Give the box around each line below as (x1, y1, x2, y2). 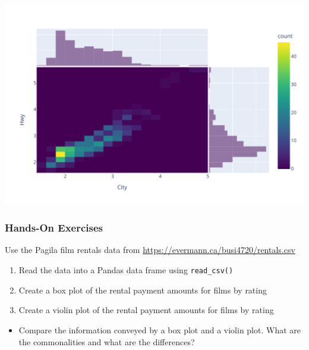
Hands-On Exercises (5, 220, 103, 235)
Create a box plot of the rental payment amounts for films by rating (18, 283, 267, 296)
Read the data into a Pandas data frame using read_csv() (18, 264, 234, 276)
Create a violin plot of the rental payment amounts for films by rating (18, 304, 274, 316)
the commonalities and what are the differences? (18, 335, 195, 348)
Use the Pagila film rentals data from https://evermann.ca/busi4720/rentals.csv (5, 243, 295, 256)
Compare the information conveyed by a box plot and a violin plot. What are (18, 323, 301, 336)
